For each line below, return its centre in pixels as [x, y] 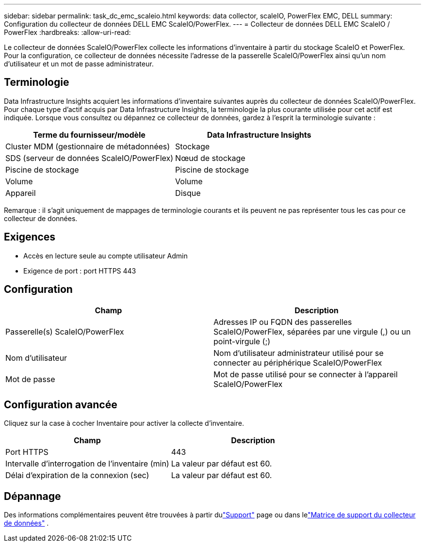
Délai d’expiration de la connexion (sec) [77, 475]
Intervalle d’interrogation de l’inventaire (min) [87, 464]
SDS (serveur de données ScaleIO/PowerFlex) [90, 158]
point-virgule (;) [242, 341]
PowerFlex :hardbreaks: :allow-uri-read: [67, 32]
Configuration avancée [61, 404]
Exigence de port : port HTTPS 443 [80, 271]
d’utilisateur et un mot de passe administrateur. [79, 64]
